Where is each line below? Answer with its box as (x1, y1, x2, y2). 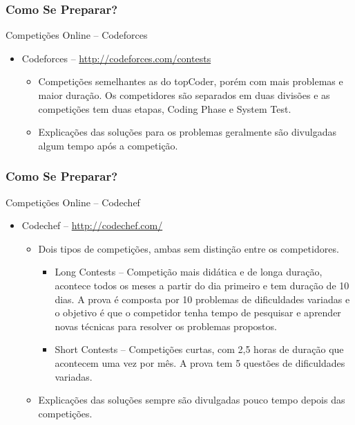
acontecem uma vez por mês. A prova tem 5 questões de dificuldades (55, 355, 345, 370)
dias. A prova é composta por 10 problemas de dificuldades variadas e (55, 291, 350, 306)
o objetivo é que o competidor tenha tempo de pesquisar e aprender (55, 305, 341, 320)
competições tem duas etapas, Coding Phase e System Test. (38, 101, 291, 116)
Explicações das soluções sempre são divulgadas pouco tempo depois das (38, 392, 345, 407)
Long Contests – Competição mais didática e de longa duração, (55, 264, 323, 279)
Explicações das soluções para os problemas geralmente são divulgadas (38, 125, 336, 139)
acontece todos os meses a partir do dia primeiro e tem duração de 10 (55, 278, 349, 292)
